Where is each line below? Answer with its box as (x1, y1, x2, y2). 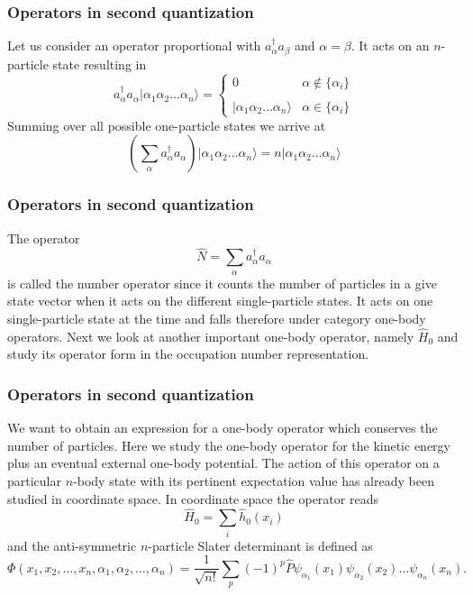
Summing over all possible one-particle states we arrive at (7, 115, 326, 134)
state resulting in (52, 54, 147, 73)
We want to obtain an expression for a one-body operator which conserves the (7, 418, 438, 437)
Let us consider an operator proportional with (7, 36, 261, 55)
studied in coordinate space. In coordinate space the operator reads (7, 489, 378, 508)
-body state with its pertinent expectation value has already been (73, 471, 434, 490)
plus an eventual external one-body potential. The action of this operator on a (7, 453, 440, 472)
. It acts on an (350, 36, 430, 55)
